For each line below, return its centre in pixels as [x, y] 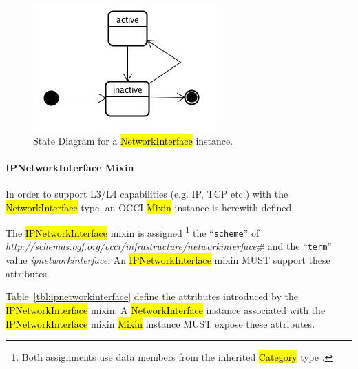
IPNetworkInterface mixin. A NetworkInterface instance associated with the [166, 309]
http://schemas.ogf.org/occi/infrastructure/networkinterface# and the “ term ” [169, 246]
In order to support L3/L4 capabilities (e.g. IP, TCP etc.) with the [147, 193]
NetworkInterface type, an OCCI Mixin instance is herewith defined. [150, 207]
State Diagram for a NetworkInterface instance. [133, 140]
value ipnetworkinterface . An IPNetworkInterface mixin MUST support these [168, 260]
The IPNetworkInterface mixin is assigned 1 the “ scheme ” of [133, 232]
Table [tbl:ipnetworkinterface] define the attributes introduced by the [152, 296]
